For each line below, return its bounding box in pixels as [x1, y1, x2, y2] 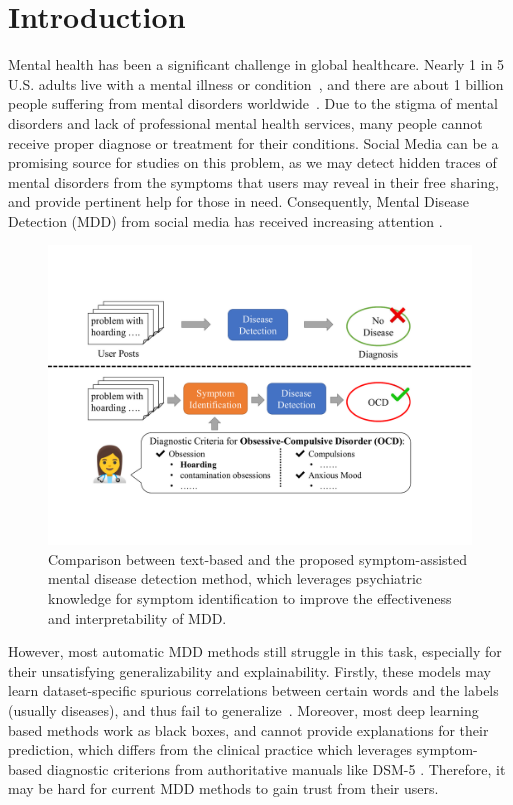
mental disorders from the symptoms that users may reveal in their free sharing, [8, 171, 499, 192]
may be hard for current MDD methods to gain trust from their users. [8, 778, 439, 799]
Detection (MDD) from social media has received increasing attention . [8, 210, 443, 231]
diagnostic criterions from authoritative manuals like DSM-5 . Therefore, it [46, 758, 506, 779]
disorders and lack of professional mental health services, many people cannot [8, 112, 483, 133]
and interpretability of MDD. [48, 607, 227, 628]
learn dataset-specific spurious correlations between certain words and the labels [8, 680, 499, 701]
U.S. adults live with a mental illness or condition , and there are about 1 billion [8, 73, 504, 94]
